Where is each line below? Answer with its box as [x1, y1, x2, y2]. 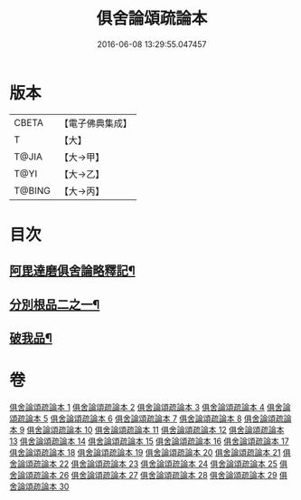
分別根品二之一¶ [9, 296, 100, 312]
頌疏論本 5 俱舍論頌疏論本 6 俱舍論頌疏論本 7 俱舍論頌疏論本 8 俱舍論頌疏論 [9, 413, 292, 424]
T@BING [14, 184, 52, 197]
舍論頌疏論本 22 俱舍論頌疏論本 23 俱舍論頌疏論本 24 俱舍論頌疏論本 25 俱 [9, 458, 287, 469]
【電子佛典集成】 [59, 117, 133, 130]
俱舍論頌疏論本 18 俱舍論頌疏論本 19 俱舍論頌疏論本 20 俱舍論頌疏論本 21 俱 [9, 447, 291, 457]
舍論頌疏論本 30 [9, 481, 70, 492]
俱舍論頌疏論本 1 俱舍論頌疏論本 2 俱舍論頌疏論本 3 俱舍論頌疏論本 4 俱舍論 [9, 401, 291, 412]
